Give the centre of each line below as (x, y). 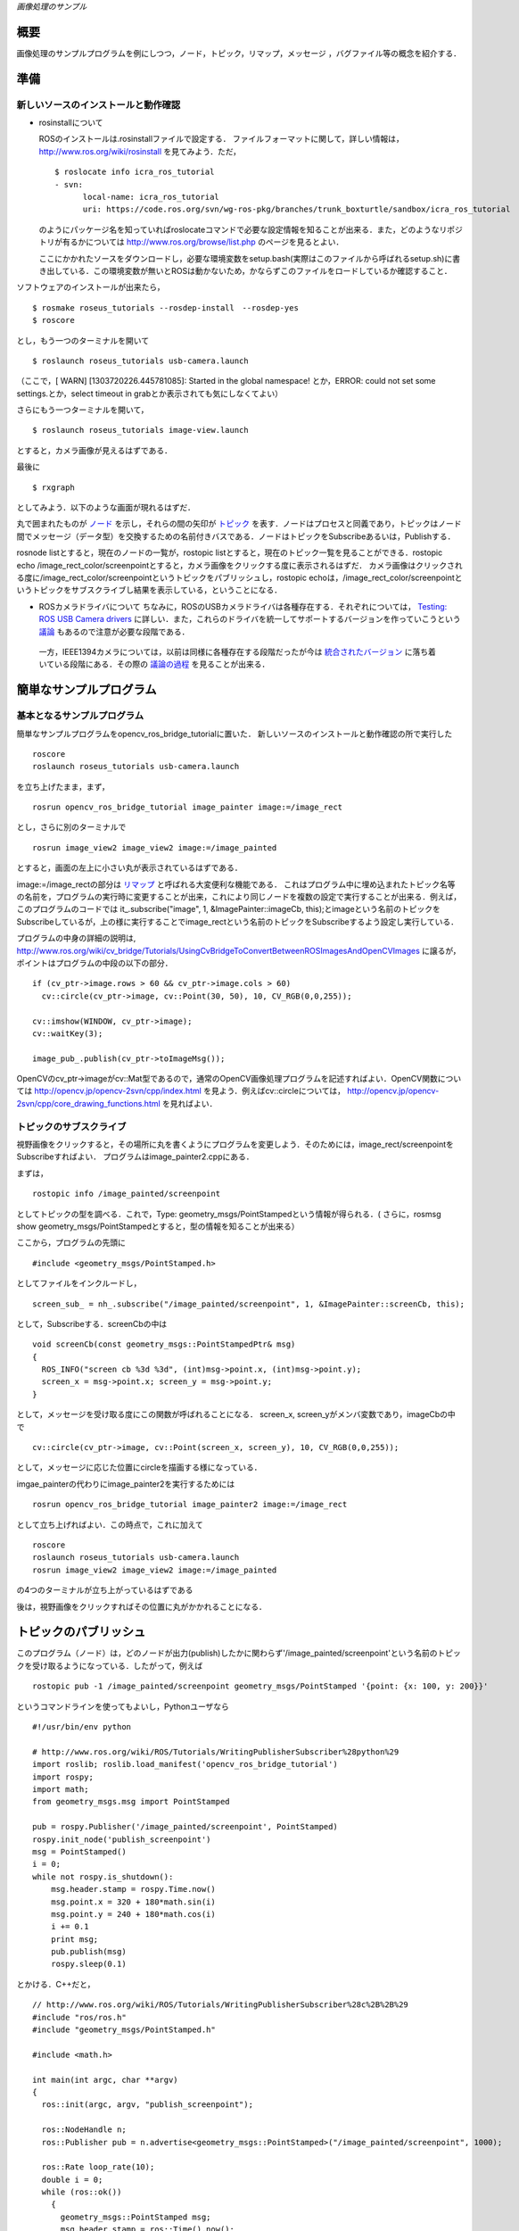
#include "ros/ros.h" (79, 2017)
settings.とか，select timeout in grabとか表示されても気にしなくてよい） (150, 394)
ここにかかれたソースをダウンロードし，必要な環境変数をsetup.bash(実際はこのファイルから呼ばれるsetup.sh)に (246, 258)
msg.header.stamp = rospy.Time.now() (133, 1889)
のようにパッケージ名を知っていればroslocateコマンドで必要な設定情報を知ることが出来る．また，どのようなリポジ (251, 229)
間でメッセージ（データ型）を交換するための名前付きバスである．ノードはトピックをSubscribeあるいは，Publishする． (236, 536)
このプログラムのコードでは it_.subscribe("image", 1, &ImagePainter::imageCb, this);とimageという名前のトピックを (229, 909)
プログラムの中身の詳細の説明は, (76, 938)
